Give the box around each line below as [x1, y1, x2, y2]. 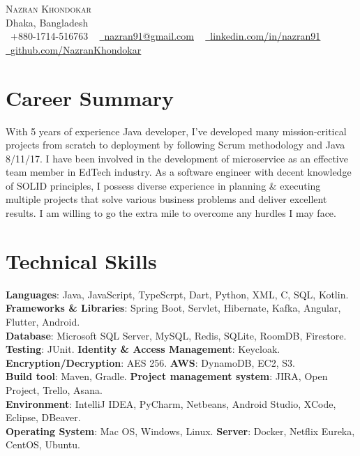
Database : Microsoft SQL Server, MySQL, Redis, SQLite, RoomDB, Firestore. [6, 328, 347, 342]
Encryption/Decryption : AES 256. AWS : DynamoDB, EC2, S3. [6, 355, 295, 370]
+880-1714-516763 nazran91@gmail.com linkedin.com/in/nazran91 [10, 29, 321, 43]
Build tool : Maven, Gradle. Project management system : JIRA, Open [6, 369, 328, 383]
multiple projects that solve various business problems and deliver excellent [6, 192, 327, 206]
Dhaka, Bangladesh [6, 15, 89, 29]
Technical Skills [6, 246, 157, 275]
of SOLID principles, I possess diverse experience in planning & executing [6, 178, 321, 192]
